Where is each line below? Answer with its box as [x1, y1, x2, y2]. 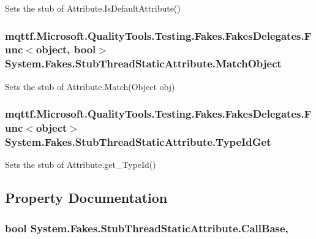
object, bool [36, 42, 96, 57]
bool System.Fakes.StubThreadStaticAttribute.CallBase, [5, 220, 288, 235]
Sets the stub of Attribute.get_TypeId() [5, 158, 156, 171]
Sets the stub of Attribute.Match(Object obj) [5, 80, 175, 93]
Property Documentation [5, 188, 168, 207]
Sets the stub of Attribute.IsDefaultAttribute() [5, 2, 181, 14]
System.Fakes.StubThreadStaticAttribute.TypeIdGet [5, 134, 271, 150]
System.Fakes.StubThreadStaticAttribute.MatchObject [5, 56, 282, 71]
